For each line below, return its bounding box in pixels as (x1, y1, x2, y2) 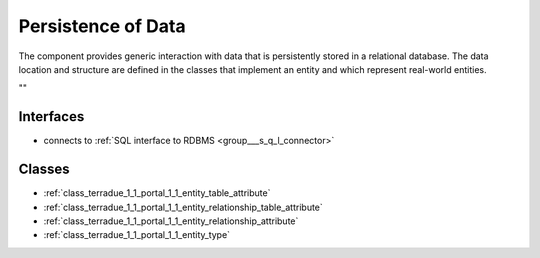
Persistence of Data (18, 15, 186, 37)
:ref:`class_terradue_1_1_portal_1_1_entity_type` (43, 229, 230, 241)
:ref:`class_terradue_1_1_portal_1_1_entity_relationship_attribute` (43, 215, 299, 227)
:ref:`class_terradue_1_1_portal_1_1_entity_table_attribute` (43, 187, 271, 199)
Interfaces (18, 108, 85, 125)
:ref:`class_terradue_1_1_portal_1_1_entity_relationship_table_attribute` (43, 201, 324, 213)
